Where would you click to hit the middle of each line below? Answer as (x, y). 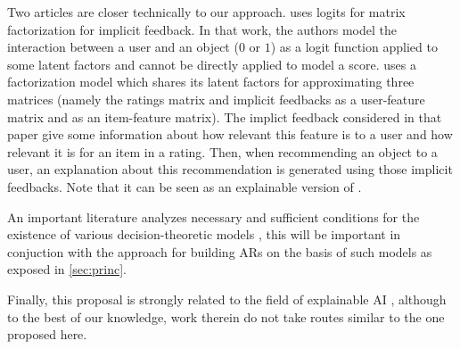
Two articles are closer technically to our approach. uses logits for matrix (206, 12)
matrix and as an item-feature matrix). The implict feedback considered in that (225, 116)
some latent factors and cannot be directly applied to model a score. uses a (212, 64)
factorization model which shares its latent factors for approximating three (211, 82)
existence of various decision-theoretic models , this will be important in (204, 234)
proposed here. (47, 334)
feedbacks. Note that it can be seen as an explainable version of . (185, 186)
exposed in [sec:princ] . (67, 269)
